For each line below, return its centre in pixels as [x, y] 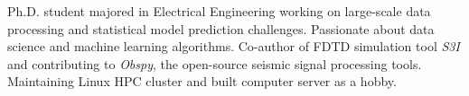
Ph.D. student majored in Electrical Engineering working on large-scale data [219, 11]
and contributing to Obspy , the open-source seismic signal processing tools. [215, 63]
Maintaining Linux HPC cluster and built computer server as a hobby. [202, 81]
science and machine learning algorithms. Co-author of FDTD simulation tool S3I [234, 46]
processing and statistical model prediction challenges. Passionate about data [221, 28]
